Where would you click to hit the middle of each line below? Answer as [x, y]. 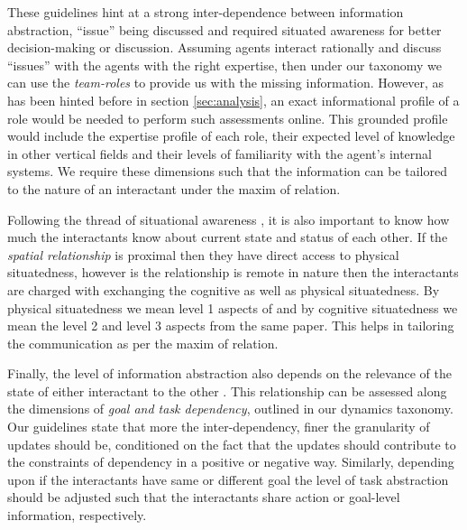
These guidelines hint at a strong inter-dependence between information [206, 12]
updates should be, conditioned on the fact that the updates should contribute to [232, 444]
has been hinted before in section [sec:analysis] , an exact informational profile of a [233, 100]
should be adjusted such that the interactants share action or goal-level [204, 497]
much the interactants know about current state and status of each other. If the [228, 237]
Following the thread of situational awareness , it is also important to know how [229, 219]
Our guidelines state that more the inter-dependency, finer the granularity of [219, 427]
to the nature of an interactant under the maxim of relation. [174, 188]
